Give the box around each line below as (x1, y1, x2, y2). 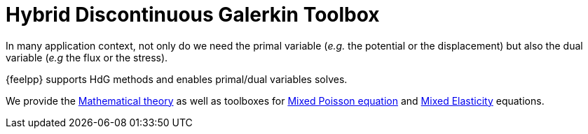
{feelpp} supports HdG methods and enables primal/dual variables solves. (6, 73, 348, 85)
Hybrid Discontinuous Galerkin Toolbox (6, 3, 380, 27)
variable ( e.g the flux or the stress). (6, 51, 168, 64)
